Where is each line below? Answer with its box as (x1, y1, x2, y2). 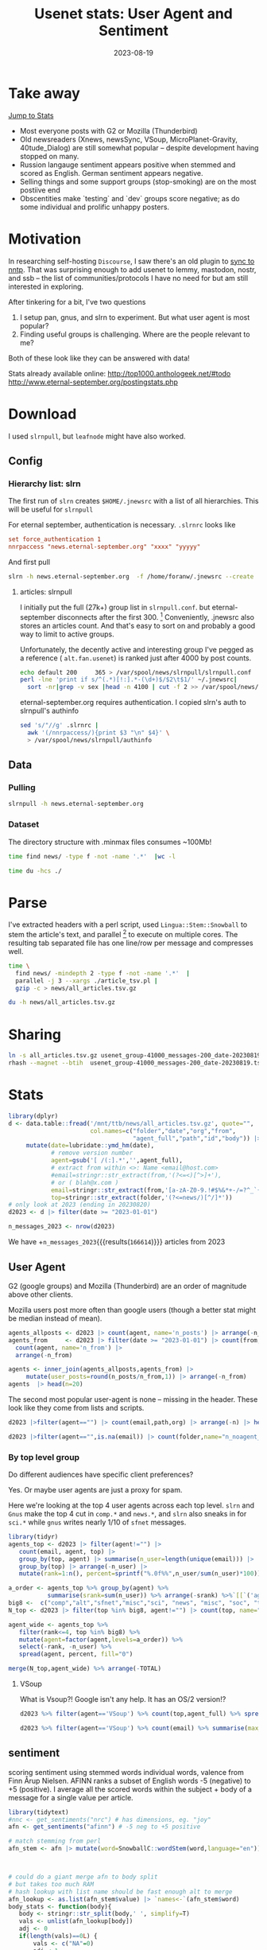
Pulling (8, 782, 36, 793)
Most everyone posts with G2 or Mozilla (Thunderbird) (19, 126, 198, 135)
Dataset (8, 819, 40, 830)
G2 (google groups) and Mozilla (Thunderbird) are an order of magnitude (8, 1281, 247, 1290)
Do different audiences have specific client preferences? (8, 1469, 194, 1480)
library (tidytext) (8, 1808, 69, 1816)
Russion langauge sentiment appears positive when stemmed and (19, 160, 236, 169)
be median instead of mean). (8, 1314, 103, 1323)
